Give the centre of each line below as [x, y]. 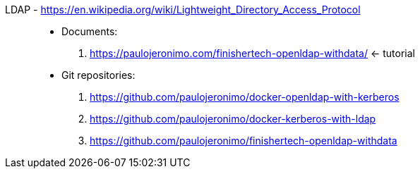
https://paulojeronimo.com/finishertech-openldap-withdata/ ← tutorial [252, 53]
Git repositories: [98, 75]
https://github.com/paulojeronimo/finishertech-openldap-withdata [244, 141]
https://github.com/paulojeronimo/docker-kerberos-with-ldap [233, 119]
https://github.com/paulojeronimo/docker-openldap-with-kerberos [245, 97]
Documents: [90, 31]
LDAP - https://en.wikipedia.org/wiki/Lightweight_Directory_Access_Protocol [183, 10]
